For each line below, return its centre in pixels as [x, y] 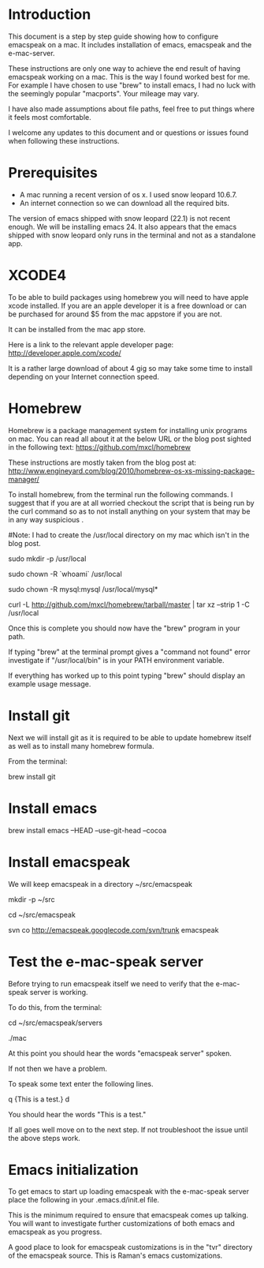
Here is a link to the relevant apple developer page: [91, 344]
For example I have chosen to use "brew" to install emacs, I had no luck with [132, 85]
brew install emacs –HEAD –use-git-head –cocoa [87, 830]
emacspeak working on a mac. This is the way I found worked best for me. [129, 77]
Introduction [50, 15]
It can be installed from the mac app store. [77, 329]
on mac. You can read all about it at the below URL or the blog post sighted [130, 439]
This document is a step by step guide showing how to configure [113, 36]
